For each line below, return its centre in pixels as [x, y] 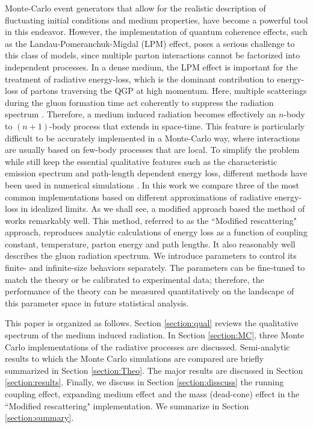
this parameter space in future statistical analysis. [97, 302]
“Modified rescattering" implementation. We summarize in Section [127, 405]
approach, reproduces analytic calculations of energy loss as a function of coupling [156, 232]
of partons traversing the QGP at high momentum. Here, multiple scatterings [164, 91]
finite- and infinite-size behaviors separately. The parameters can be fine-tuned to [155, 268]
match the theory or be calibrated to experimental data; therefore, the [135, 279]
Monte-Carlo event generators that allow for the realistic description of [135, 8]
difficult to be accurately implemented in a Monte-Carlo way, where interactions [153, 138]
